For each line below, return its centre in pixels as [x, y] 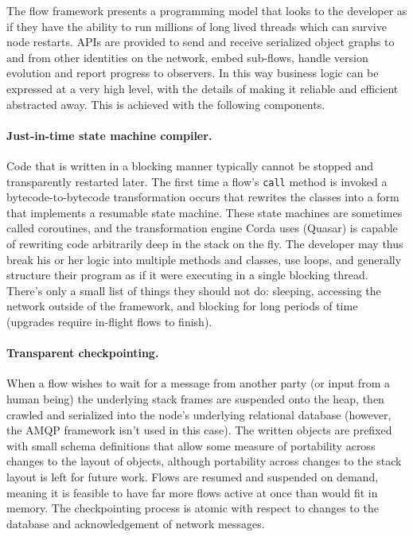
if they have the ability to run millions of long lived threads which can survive [197, 26]
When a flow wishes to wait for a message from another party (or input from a [198, 383]
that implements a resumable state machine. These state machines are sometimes [205, 212]
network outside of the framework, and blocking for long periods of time [182, 306]
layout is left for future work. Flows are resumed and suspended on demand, [193, 476]
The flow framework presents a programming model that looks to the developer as [207, 10]
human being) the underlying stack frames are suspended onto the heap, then [195, 398]
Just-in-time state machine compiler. [109, 135]
